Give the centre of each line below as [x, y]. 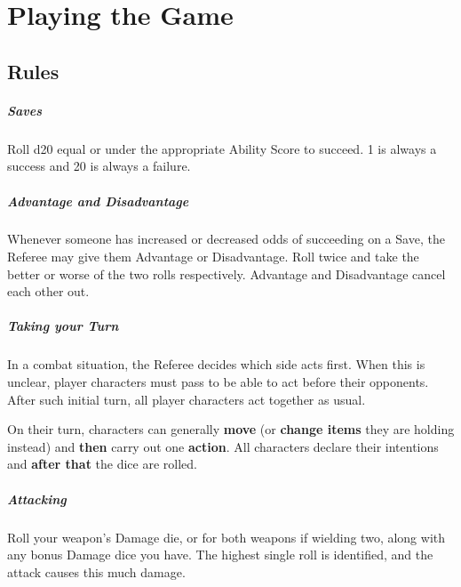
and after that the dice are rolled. [102, 464]
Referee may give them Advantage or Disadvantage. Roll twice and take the [213, 257]
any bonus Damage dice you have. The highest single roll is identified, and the [220, 555]
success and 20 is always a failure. [99, 166]
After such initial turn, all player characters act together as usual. [187, 399]
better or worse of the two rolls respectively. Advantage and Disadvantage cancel [227, 273]
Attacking [37, 499]
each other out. [48, 291]
